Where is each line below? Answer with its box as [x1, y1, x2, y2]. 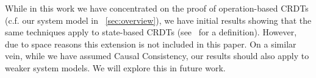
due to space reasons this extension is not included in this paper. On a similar [5, 37, 296, 50]
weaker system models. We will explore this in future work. [5, 61, 226, 74]
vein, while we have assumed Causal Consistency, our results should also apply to [5, 49, 309, 62]
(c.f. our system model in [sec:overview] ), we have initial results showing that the [5, 13, 312, 26]
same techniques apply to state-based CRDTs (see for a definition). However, [5, 26, 297, 38]
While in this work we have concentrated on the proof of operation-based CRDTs [5, 2, 309, 14]
